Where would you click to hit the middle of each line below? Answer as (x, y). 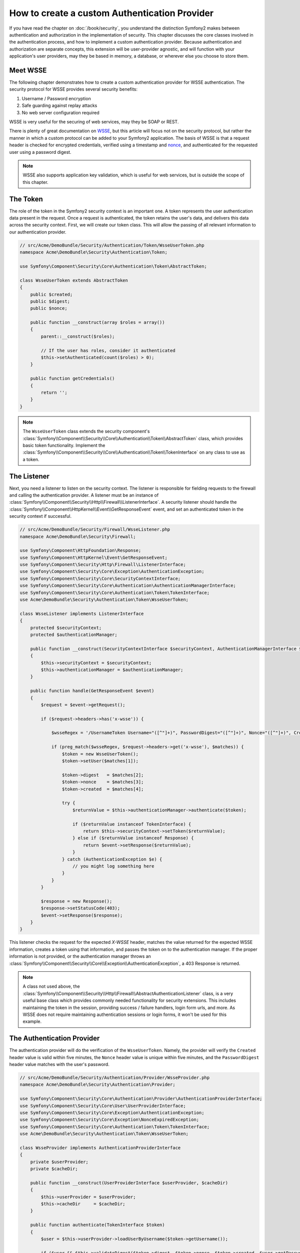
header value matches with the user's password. (59, 1064)
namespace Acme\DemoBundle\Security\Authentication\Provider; (97, 1085)
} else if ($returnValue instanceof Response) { (133, 838)
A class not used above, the (51, 986)
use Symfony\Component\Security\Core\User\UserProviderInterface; (103, 1106)
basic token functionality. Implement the (64, 445)
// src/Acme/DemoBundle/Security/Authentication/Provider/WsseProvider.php (115, 1077)
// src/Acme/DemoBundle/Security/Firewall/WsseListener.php (95, 530)
